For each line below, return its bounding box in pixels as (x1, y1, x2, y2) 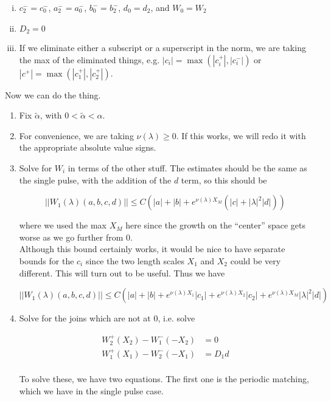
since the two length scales (85, 254, 184, 267)
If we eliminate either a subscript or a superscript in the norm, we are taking (19, 41, 306, 54)
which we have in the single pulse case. (19, 384, 164, 397)
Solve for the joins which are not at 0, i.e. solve (19, 312, 195, 324)
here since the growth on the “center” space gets (125, 219, 306, 231)
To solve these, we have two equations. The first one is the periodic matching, (19, 372, 309, 385)
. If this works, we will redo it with (176, 129, 306, 142)
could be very (230, 254, 281, 267)
